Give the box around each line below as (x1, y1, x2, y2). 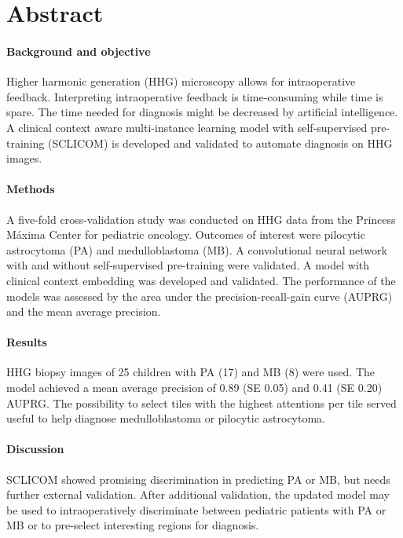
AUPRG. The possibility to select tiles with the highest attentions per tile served (6, 394, 397, 411)
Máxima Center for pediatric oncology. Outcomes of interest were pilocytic (6, 226, 365, 243)
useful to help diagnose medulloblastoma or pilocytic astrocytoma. (6, 410, 326, 426)
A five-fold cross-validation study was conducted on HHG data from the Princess (6, 210, 396, 227)
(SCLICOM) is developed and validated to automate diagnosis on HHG (47, 134, 393, 151)
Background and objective (6, 42, 151, 59)
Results (6, 334, 47, 350)
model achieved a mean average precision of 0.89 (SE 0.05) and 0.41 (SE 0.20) (6, 379, 383, 396)
